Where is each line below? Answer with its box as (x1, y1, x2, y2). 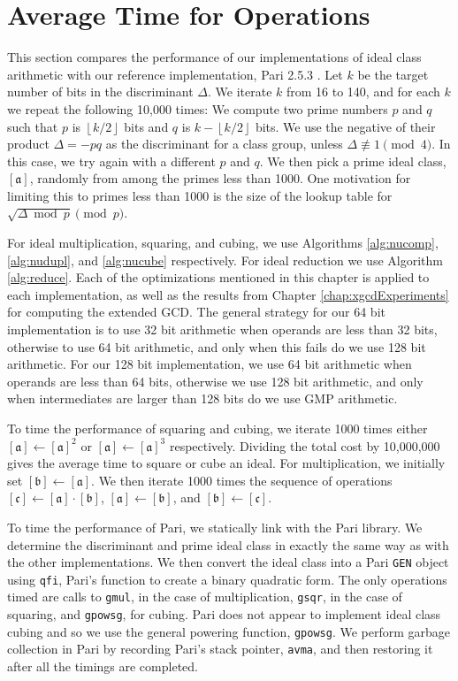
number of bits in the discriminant (7, 82, 194, 101)
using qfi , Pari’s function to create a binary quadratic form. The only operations (7, 570, 447, 588)
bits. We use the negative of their (255, 117, 436, 135)
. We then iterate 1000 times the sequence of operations (91, 471, 393, 489)
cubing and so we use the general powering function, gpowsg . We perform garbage (7, 622, 451, 640)
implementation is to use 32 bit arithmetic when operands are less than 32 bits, (7, 320, 438, 339)
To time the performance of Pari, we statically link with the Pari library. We (7, 517, 423, 536)
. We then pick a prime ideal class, (259, 151, 447, 170)
